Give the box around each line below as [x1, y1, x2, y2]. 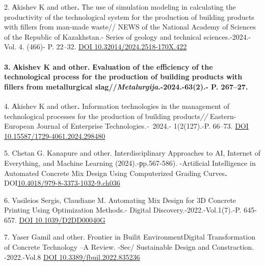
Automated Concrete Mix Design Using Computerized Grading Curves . [4, 167, 227, 178]
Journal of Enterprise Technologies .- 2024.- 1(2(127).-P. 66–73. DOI [36, 121, 249, 131]
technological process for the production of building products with [4, 71, 243, 82]
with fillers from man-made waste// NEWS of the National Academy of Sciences [4, 21, 256, 32]
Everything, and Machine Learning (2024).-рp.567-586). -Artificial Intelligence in [4, 157, 256, 168]
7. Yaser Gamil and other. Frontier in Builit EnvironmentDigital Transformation [4, 231, 255, 242]
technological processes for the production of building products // [4, 110, 208, 121]
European [4, 121, 34, 131]
